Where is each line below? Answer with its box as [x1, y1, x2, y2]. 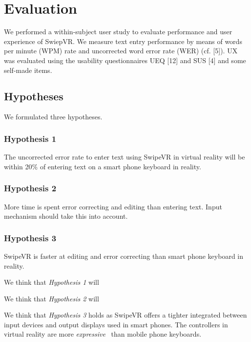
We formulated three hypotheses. [4, 112, 103, 122]
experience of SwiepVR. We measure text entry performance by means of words [4, 36, 242, 46]
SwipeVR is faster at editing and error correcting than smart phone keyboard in [4, 251, 243, 261]
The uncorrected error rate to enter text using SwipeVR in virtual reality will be [4, 152, 245, 162]
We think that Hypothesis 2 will [4, 293, 99, 303]
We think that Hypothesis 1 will [4, 277, 99, 287]
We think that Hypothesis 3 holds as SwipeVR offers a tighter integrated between [4, 310, 247, 320]
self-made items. [4, 65, 52, 75]
